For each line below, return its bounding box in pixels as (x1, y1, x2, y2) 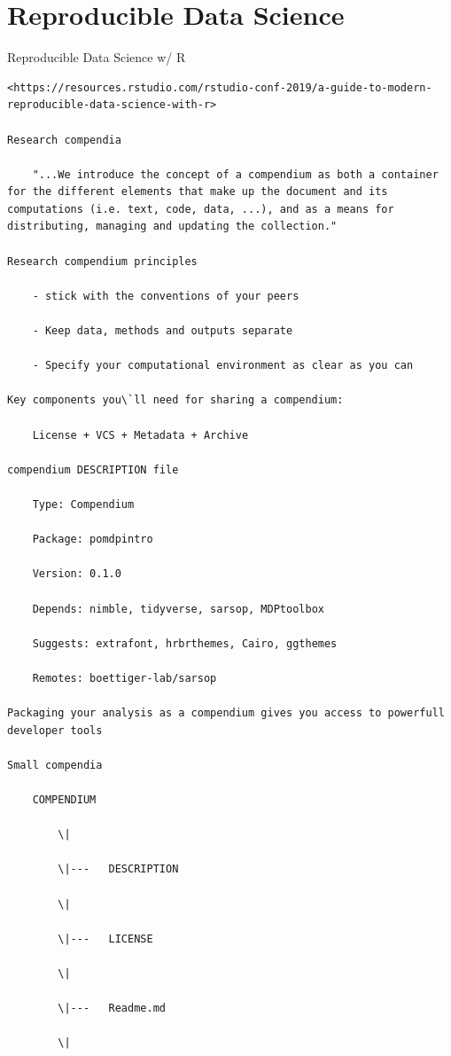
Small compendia (7, 758, 103, 771)
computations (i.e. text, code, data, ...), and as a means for (7, 202, 394, 215)
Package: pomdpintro (32, 533, 153, 546)
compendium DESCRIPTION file (7, 463, 179, 476)
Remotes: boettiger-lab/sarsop (32, 671, 217, 684)
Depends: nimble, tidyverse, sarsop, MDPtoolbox (32, 602, 324, 615)
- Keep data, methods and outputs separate (32, 325, 293, 338)
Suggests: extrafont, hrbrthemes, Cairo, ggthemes (32, 637, 338, 650)
